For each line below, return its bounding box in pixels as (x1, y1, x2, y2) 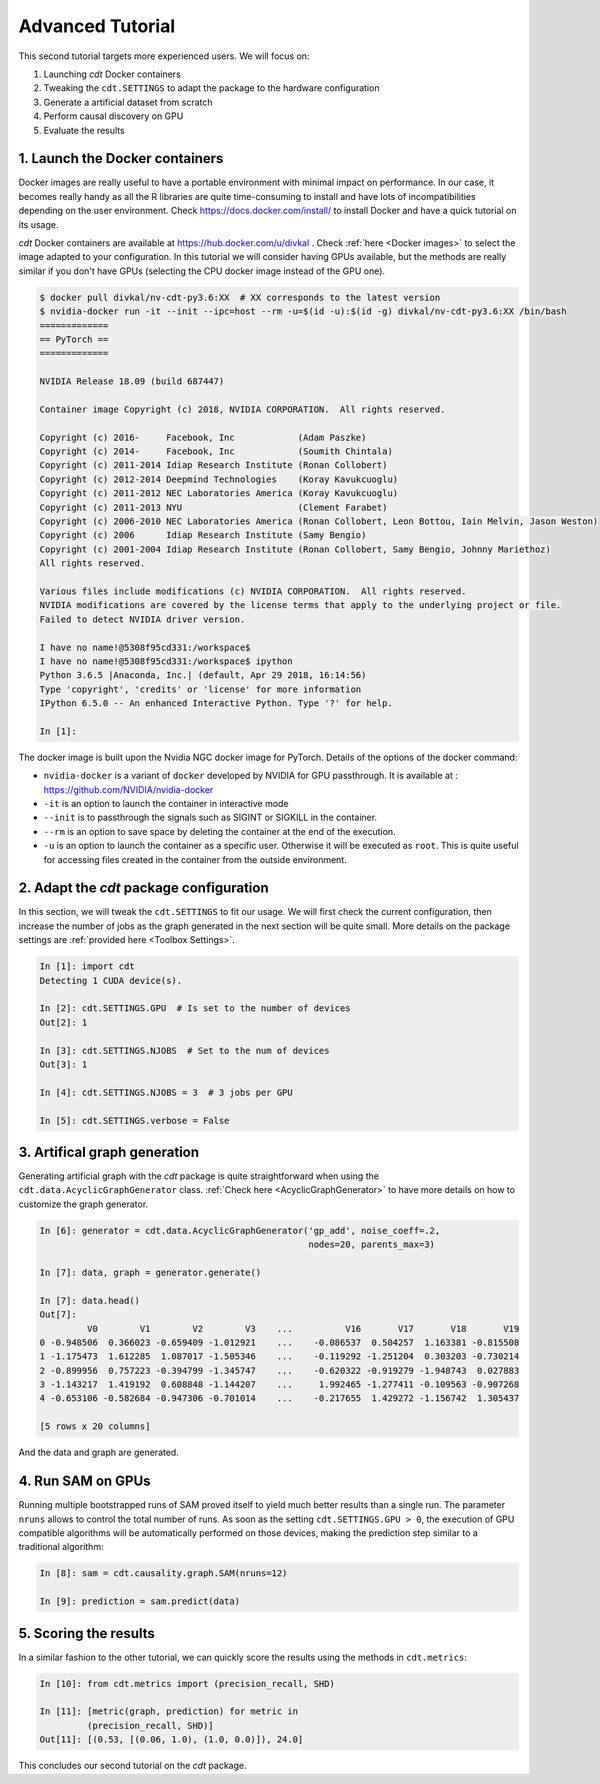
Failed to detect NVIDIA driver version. (39, 613, 246, 625)
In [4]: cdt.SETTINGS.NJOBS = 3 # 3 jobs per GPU (39, 1086, 294, 1098)
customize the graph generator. (18, 1198, 149, 1210)
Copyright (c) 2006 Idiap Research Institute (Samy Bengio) (39, 530, 367, 541)
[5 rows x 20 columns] (39, 1421, 151, 1432)
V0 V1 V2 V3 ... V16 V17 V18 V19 (86, 1323, 520, 1334)
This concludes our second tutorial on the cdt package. (18, 1760, 247, 1772)
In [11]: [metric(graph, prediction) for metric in (39, 1706, 299, 1717)
